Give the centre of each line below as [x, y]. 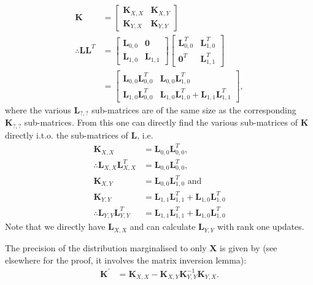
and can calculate [163, 226]
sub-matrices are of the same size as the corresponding [194, 110]
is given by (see [249, 247]
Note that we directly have [55, 226]
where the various [38, 110]
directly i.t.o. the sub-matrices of [67, 135]
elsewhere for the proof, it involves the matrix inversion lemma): [126, 260]
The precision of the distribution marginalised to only [106, 247]
